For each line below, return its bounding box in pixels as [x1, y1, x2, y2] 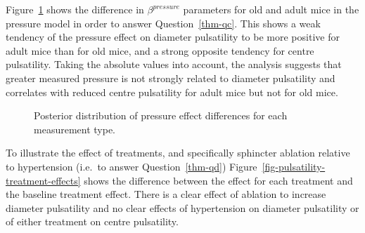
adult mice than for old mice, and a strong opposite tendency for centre [6, 43, 314, 58]
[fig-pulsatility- [262, 159, 326, 173]
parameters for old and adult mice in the [183, 2, 359, 16]
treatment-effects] [6, 173, 81, 187]
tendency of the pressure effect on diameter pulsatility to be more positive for [6, 29, 340, 44]
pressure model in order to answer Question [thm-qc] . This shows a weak [6, 15, 321, 30]
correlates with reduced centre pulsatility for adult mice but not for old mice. [6, 84, 338, 99]
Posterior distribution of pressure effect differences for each [34, 108, 288, 123]
